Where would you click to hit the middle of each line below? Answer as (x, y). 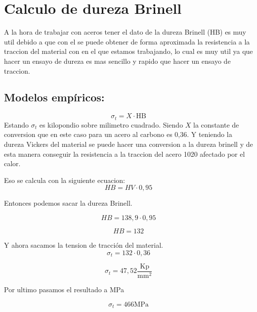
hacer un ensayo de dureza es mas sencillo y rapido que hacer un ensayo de (117, 61)
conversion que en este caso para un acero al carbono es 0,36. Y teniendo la (118, 134)
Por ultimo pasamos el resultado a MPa (64, 290)
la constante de (216, 124)
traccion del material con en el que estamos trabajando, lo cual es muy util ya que (128, 51)
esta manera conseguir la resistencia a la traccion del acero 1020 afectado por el (125, 154)
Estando (17, 124)
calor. (12, 163)
